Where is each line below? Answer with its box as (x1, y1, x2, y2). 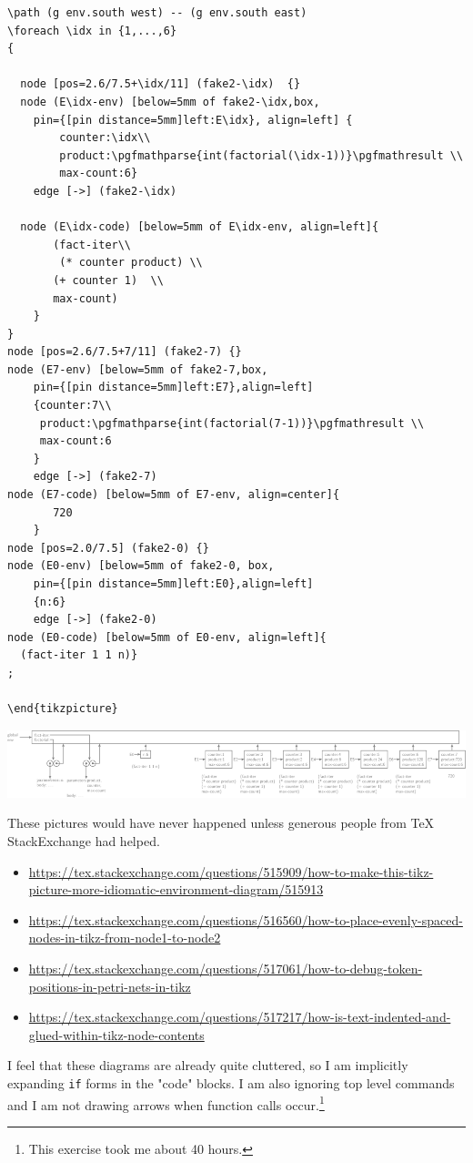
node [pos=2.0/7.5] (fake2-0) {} (7, 541, 209, 555)
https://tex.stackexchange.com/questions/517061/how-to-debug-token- (28, 958, 423, 977)
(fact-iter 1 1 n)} (20, 648, 138, 662)
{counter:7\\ (33, 399, 112, 413)
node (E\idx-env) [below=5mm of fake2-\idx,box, (20, 95, 320, 108)
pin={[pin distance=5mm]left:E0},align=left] (33, 577, 314, 590)
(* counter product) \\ (59, 256, 203, 270)
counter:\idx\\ (59, 131, 151, 145)
